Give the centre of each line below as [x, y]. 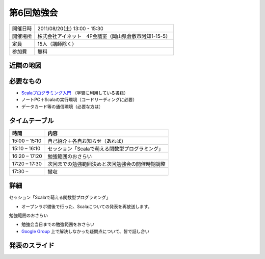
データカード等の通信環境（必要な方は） [62, 106]
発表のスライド [32, 245]
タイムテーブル [31, 120]
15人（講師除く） [57, 44]
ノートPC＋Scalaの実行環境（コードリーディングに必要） [79, 100]
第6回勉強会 [34, 13]
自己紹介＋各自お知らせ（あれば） [87, 141]
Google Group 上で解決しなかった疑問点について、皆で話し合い [85, 231]
